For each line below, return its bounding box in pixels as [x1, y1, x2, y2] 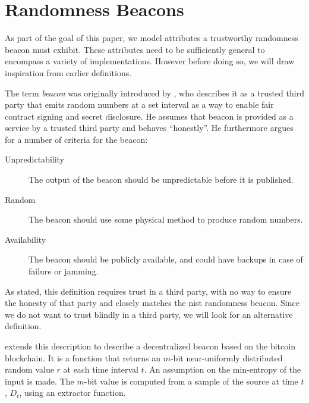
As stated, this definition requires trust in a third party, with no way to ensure [5, 285, 292, 297]
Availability [5, 233, 46, 245]
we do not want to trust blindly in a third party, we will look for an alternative [5, 308, 293, 320]
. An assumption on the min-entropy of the [144, 363, 301, 376]
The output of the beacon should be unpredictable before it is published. [29, 173, 294, 186]
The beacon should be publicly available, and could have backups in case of [29, 253, 303, 265]
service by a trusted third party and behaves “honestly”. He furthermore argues [5, 121, 294, 134]
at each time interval [63, 363, 138, 376]
